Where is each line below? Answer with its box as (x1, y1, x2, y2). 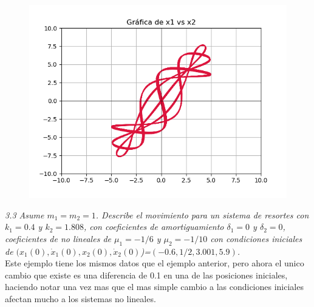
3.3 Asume (5, 208, 44, 221)
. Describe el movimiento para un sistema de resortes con (95, 208, 309, 221)
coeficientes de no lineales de (5, 232, 111, 245)
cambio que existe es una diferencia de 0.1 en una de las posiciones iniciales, (5, 268, 288, 281)
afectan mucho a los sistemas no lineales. (5, 292, 156, 305)
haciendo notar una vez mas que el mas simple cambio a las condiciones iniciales (5, 280, 304, 293)
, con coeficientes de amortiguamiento (83, 220, 224, 233)
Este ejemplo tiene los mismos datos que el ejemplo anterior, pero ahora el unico (5, 257, 304, 269)
